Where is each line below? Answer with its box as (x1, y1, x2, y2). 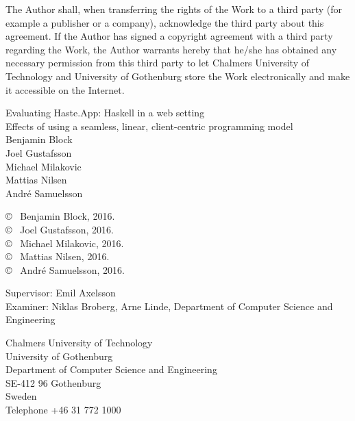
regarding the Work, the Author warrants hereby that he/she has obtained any (5, 42, 337, 56)
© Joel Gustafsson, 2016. (5, 222, 114, 236)
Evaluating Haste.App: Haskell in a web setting (5, 105, 205, 120)
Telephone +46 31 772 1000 (5, 403, 121, 417)
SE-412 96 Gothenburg (5, 375, 101, 390)
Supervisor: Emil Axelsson (5, 285, 116, 300)
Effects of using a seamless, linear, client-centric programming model (5, 118, 293, 133)
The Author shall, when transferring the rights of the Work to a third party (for (5, 2, 343, 16)
